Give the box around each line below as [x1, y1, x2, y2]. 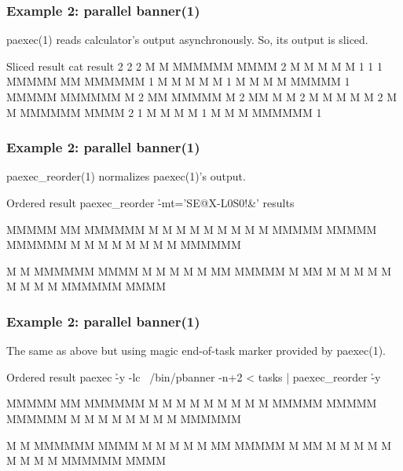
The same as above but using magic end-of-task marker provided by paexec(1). [6, 342, 386, 359]
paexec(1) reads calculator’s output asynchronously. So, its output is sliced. [6, 31, 368, 48]
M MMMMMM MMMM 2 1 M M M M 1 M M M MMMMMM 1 [6, 104, 322, 120]
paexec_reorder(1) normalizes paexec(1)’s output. [6, 168, 246, 184]
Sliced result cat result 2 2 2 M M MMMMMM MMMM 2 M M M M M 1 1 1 [6, 57, 383, 74]
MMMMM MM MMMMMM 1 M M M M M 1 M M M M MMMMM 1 [6, 73, 350, 89]
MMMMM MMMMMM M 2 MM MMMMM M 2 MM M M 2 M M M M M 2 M [6, 89, 398, 104]
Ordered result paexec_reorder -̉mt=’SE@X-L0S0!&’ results [6, 195, 295, 210]
